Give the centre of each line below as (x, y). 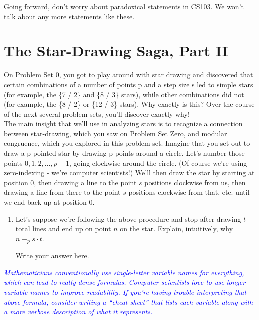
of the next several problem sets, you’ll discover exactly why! (97, 114)
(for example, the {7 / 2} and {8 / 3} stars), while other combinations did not (124, 94)
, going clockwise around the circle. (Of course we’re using (158, 163)
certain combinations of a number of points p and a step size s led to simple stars (129, 84)
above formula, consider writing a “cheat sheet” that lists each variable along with (129, 302)
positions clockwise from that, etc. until (189, 192)
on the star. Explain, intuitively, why (177, 229)
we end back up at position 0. (49, 202)
